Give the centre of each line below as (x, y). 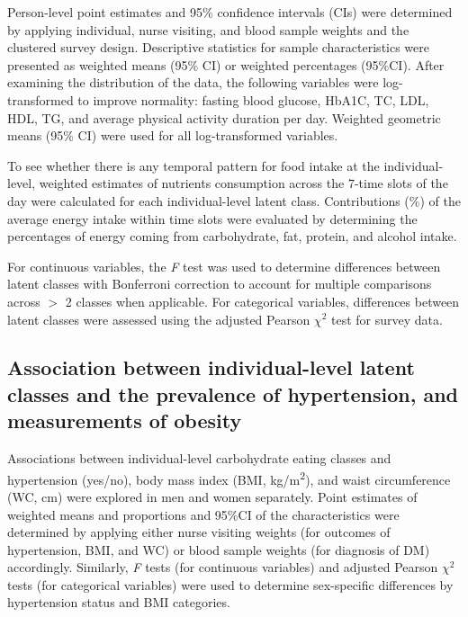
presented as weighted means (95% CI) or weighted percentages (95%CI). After (226, 64)
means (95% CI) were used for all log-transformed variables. (173, 135)
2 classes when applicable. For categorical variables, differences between (262, 301)
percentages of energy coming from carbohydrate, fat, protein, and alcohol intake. (232, 236)
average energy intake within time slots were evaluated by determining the (212, 218)
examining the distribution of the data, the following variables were (193, 82)
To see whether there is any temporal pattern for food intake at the (193, 165)
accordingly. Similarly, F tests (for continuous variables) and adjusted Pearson (223, 567)
